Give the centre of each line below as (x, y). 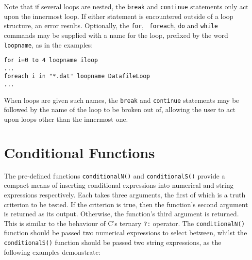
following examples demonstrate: (52, 252)
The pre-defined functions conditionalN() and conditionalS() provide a (115, 175)
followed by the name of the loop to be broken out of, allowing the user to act (120, 109)
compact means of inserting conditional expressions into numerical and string (119, 185)
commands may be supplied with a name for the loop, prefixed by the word (116, 35)
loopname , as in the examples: (49, 44)
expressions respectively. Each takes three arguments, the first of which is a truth (125, 195)
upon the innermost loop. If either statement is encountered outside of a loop (119, 16)
